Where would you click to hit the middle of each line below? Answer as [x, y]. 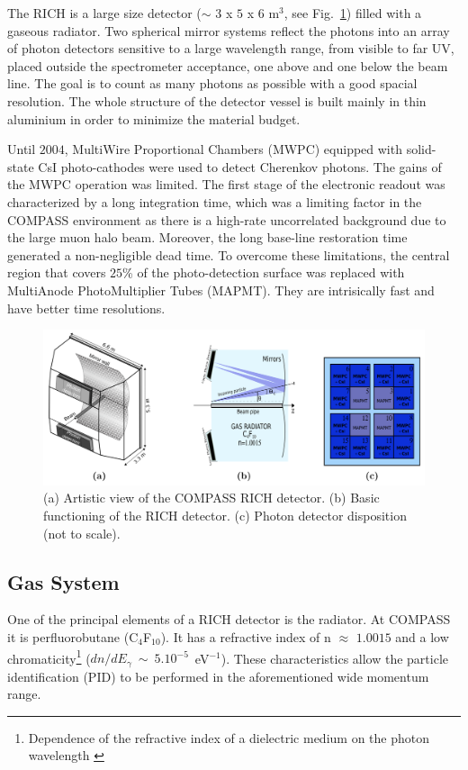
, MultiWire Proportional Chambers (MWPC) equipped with [233, 149]
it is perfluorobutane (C [73, 636]
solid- [421, 149]
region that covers [57, 272]
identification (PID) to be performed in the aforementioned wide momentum [218, 676]
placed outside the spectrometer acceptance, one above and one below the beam [228, 65]
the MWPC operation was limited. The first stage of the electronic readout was [226, 184]
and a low [422, 636]
